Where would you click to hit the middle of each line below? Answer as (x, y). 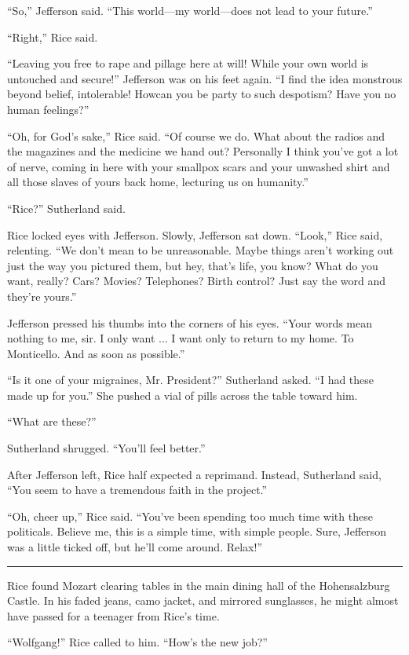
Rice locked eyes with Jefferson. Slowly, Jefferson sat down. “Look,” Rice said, (195, 234)
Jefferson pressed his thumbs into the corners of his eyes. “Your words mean (190, 322)
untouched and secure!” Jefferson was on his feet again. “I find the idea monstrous (205, 78)
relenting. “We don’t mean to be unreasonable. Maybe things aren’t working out (201, 250)
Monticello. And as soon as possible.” (96, 353)
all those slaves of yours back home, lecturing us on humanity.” (158, 182)
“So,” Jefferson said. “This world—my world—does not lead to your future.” (190, 10)
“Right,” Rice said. (53, 37)
